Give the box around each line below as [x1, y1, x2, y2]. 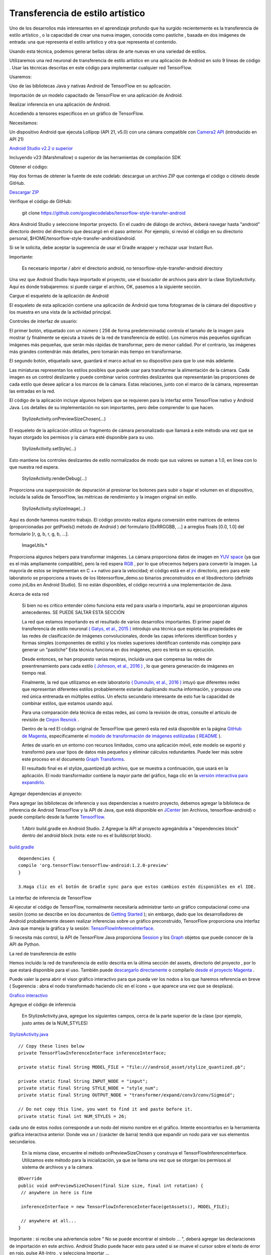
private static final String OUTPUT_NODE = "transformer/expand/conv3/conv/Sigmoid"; [18, 1092, 235, 1098]
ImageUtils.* [22, 542, 48, 548]
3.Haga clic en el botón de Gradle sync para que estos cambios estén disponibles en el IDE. [18, 884, 256, 890]
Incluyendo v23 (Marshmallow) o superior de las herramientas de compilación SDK [9, 155, 181, 161]
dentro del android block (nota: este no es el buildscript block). [22, 832, 152, 838]
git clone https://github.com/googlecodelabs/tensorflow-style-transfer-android [22, 210, 186, 216]
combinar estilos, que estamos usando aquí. [22, 700, 113, 706]
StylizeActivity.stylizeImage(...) [22, 505, 86, 512]
